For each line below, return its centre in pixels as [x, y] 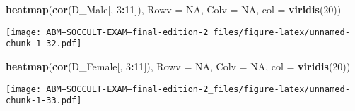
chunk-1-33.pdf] [44, 101]
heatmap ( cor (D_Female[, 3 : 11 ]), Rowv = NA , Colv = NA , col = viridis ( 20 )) [178, 66]
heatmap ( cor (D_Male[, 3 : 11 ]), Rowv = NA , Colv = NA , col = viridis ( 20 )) [174, 9]
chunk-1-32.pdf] [44, 44]
